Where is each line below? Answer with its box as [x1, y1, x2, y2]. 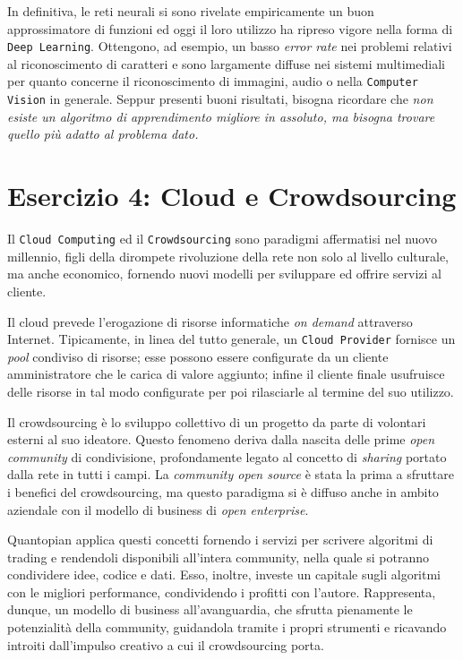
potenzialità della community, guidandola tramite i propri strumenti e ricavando [7, 618, 447, 637]
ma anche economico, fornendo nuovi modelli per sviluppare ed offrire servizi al [7, 264, 442, 283]
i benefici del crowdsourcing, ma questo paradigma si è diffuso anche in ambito [7, 482, 439, 501]
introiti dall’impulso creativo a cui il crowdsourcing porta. [7, 635, 324, 654]
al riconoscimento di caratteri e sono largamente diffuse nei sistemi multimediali [7, 54, 445, 73]
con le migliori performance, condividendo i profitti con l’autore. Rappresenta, [7, 582, 436, 601]
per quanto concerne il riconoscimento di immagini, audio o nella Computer [7, 72, 418, 90]
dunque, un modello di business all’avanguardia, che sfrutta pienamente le [7, 600, 413, 619]
